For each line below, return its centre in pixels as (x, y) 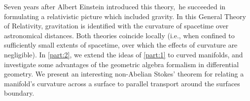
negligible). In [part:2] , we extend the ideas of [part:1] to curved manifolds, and (124, 54)
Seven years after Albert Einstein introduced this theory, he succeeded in (115, 6)
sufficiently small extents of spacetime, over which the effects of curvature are (121, 45)
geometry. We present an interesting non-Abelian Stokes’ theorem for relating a (124, 74)
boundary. (19, 93)
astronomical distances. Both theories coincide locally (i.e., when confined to (119, 35)
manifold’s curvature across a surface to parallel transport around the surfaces (122, 83)
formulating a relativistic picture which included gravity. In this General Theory (125, 16)
